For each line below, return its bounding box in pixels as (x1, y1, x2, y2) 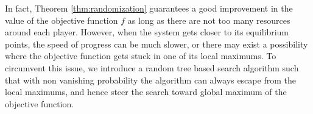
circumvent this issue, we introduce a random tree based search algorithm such (5, 61, 299, 74)
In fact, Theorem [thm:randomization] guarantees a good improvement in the (5, 2, 293, 14)
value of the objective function (5, 13, 118, 26)
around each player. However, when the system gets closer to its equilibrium (5, 26, 289, 38)
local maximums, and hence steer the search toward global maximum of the (5, 85, 287, 98)
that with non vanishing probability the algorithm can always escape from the (5, 73, 296, 86)
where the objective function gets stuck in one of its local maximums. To (5, 49, 276, 62)
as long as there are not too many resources (127, 13, 290, 26)
